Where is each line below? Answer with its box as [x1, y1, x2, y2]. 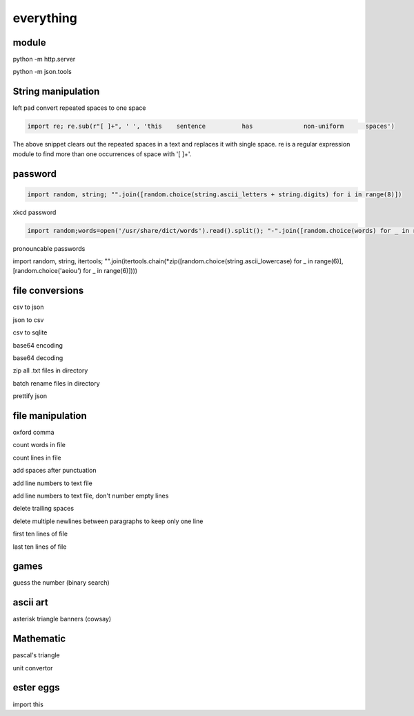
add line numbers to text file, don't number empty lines [12, 491, 169, 500]
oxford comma [12, 428, 55, 436]
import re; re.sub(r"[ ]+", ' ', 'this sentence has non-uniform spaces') [27, 122, 395, 131]
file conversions [12, 285, 84, 296]
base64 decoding [12, 353, 63, 362]
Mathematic [12, 633, 66, 645]
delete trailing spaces [12, 505, 75, 513]
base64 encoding [12, 341, 63, 349]
